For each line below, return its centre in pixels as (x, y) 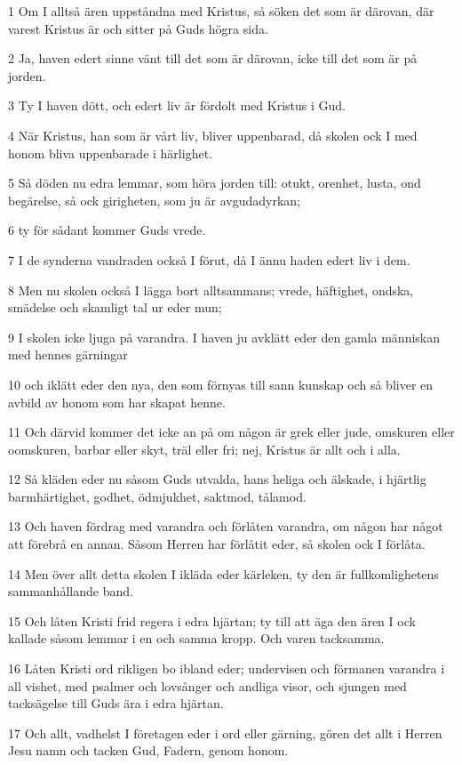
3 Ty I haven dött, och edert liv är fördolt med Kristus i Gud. (177, 105)
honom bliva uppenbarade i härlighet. (110, 153)
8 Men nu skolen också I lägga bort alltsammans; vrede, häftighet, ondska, (211, 290)
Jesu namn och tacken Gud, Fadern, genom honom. (148, 750)
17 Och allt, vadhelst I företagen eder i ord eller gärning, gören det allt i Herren (225, 733)
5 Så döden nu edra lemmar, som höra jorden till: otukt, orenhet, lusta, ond (215, 183)
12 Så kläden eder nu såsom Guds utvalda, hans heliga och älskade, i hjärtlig (217, 479)
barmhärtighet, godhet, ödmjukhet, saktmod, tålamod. (157, 496)
